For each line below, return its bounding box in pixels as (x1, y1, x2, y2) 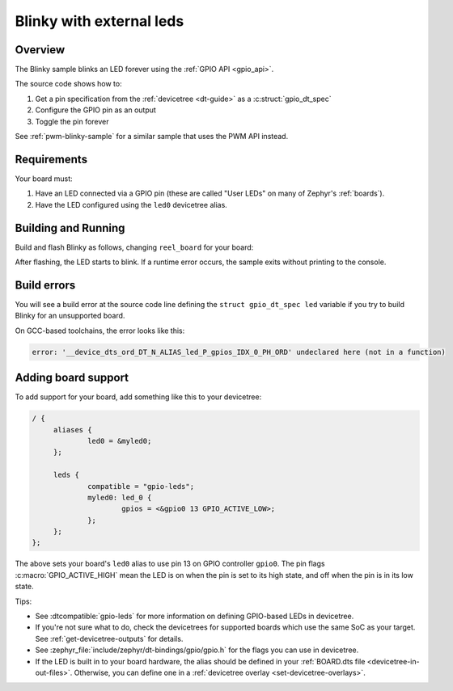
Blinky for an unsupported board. (15, 311, 125, 321)
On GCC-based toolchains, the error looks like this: (15, 326, 185, 335)
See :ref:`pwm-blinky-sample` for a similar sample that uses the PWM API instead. (15, 132, 289, 141)
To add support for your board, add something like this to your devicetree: (15, 392, 262, 402)
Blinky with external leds (15, 12, 184, 30)
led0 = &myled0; (87, 436, 152, 445)
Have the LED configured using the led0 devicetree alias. (35, 200, 228, 209)
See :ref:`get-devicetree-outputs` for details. (35, 634, 184, 643)
